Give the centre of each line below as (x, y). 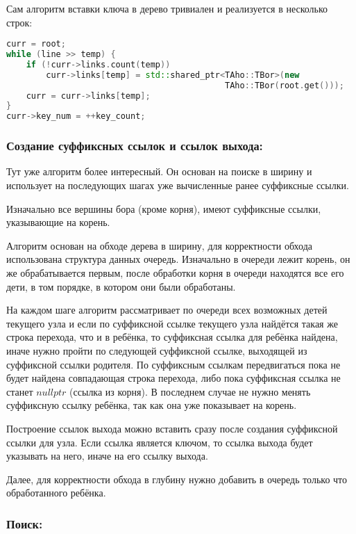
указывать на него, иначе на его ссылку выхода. (107, 456)
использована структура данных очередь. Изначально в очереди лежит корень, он (178, 259)
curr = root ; (36, 44)
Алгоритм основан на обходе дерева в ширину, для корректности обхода (159, 245)
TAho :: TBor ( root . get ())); (284, 85)
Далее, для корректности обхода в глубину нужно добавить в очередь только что (177, 479)
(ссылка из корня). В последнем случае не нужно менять (190, 391)
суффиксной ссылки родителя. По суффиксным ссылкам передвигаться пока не (173, 364)
